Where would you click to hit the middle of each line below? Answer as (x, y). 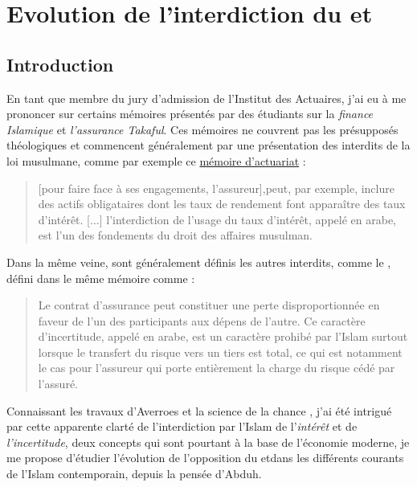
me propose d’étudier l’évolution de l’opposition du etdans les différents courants (205, 458)
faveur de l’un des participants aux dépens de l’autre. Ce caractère (202, 320)
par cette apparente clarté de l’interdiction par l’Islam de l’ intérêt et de (182, 426)
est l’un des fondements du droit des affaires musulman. (175, 235)
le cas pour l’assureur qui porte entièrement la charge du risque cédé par (217, 368)
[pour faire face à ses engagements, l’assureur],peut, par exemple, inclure (216, 188)
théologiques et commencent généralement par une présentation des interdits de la (208, 145)
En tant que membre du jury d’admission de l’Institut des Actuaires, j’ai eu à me (206, 98)
